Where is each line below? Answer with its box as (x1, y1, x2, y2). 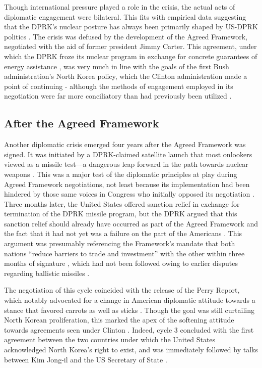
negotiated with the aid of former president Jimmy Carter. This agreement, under (4, 41, 257, 52)
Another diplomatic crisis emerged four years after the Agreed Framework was (4, 139, 246, 150)
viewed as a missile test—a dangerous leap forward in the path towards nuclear (4, 159, 248, 169)
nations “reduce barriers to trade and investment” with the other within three (4, 248, 245, 258)
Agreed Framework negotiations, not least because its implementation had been (4, 178, 250, 189)
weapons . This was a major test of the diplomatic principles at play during (4, 168, 237, 179)
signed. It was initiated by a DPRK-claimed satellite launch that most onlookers (4, 149, 252, 159)
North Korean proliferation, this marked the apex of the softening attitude (4, 314, 234, 325)
